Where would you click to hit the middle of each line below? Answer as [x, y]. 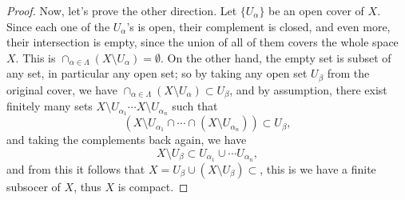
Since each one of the [58, 26]
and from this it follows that [76, 168]
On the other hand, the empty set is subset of [279, 57]
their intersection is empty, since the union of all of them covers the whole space [202, 42]
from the [348, 73]
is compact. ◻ [153, 186]
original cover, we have [62, 89]
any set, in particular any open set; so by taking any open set [157, 73]
